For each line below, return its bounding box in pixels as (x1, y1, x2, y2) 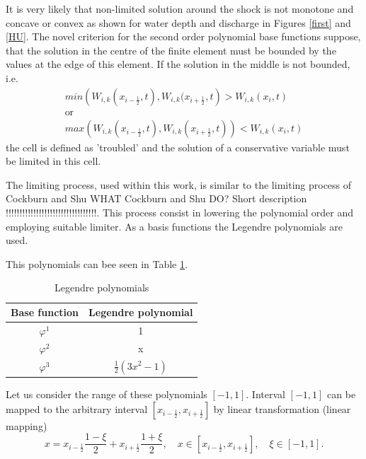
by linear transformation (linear (213, 401, 351, 416)
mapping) (6, 418, 47, 433)
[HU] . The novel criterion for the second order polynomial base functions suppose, (6, 29, 361, 44)
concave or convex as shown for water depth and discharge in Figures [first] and (6, 15, 351, 30)
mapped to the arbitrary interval (6, 401, 148, 416)
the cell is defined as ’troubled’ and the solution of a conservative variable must (6, 139, 350, 154)
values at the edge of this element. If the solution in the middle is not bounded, (6, 57, 350, 71)
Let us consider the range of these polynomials (6, 387, 207, 402)
